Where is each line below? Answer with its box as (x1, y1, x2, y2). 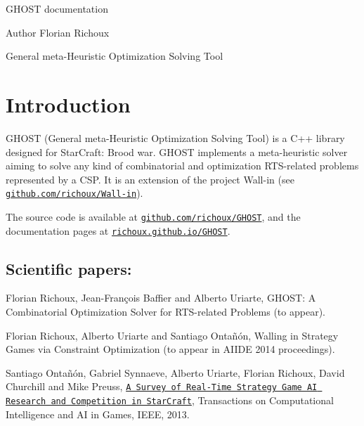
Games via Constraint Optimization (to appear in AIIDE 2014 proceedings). (6, 342, 335, 356)
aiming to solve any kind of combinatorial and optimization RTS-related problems (6, 158, 359, 173)
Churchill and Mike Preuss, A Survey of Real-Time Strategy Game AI (6, 379, 318, 394)
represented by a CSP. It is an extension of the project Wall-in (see (6, 172, 294, 186)
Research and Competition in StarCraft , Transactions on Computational (6, 393, 334, 408)
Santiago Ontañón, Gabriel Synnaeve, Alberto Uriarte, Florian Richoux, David (6, 365, 345, 380)
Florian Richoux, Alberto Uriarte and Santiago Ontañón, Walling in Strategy (6, 328, 339, 342)
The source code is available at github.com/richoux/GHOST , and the (6, 209, 301, 224)
